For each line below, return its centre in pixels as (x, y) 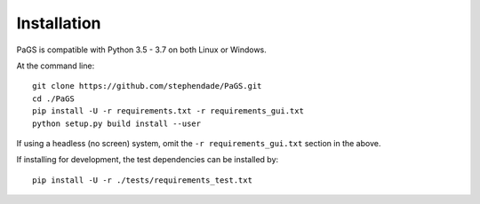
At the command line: (56, 66)
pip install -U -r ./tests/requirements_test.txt (143, 180)
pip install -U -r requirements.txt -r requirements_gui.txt (168, 111)
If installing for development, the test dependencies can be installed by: (148, 160)
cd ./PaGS (53, 98)
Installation (59, 23)
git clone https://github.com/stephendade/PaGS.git (147, 86)
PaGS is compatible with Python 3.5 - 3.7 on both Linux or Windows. (141, 50)
